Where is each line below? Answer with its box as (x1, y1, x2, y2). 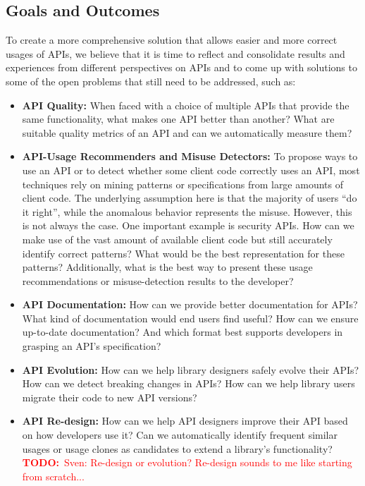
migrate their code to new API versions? (22, 389, 197, 404)
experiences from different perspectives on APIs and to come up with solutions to (6, 60, 357, 75)
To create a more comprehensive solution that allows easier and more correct (6, 32, 338, 47)
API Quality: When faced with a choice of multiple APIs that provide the (22, 97, 349, 112)
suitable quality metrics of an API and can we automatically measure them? (22, 125, 352, 140)
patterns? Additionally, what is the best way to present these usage (22, 260, 313, 274)
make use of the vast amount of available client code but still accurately (22, 231, 333, 246)
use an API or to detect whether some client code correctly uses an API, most (22, 162, 360, 177)
